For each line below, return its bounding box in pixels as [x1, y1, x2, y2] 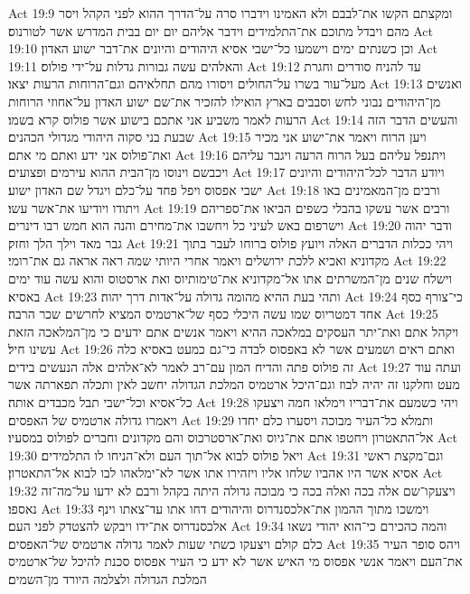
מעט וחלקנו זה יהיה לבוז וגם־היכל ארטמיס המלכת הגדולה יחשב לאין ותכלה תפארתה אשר [8, 375, 460, 394]
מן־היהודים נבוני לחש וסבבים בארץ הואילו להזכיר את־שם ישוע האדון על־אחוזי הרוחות [8, 91, 441, 110]
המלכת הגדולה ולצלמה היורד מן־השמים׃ [8, 570, 207, 588]
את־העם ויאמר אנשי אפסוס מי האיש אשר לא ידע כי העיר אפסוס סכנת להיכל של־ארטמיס [8, 552, 463, 571]
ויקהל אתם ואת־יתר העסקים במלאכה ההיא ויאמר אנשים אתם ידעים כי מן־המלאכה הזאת [8, 321, 459, 340]
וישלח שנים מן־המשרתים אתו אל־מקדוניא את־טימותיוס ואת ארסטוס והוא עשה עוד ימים [8, 268, 452, 287]
